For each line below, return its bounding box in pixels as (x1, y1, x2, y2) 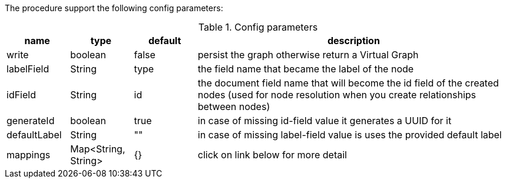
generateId (6, 115, 55, 127)
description (327, 35, 380, 46)
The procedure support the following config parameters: (5, 3, 223, 13)
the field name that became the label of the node (197, 63, 414, 75)
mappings (6, 149, 51, 161)
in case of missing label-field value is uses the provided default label (197, 129, 502, 141)
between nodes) (197, 101, 270, 112)
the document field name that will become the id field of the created (197, 77, 499, 89)
